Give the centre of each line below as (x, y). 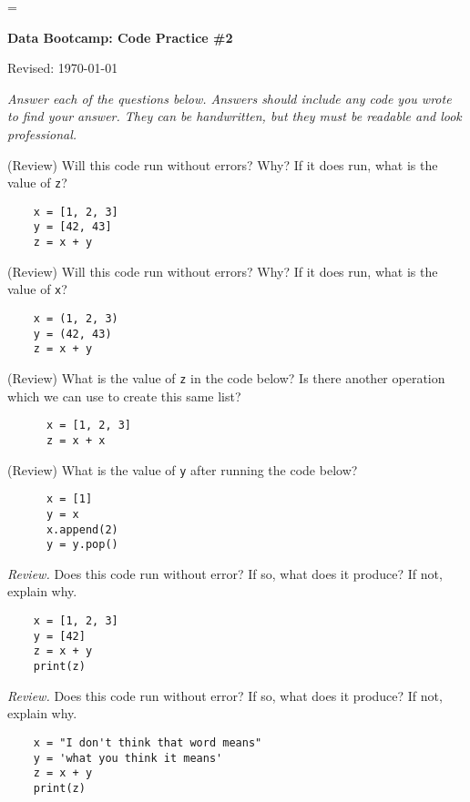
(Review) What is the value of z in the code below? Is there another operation (226, 378)
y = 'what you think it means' (128, 758)
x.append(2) (82, 529)
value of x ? (37, 289)
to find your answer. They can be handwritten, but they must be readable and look (235, 116)
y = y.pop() (82, 545)
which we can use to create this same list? (124, 396)
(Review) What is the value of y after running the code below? (183, 469)
